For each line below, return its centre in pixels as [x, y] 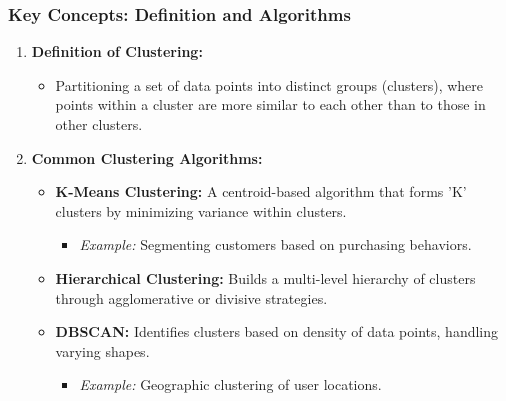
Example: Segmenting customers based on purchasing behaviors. [275, 244]
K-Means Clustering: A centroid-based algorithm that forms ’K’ [261, 191]
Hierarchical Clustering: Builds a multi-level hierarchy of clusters [265, 277]
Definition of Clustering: [117, 51]
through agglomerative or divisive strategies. [191, 297]
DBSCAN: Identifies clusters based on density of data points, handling [277, 331]
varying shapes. [102, 350]
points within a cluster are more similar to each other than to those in [270, 104]
